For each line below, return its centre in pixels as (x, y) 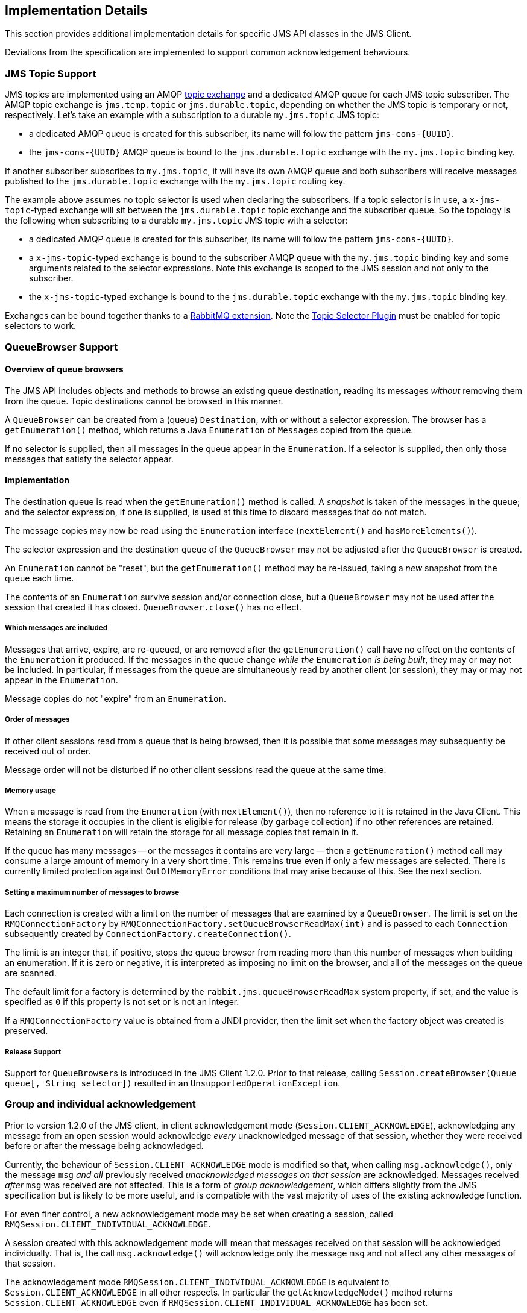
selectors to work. (41, 326)
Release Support (33, 1052)
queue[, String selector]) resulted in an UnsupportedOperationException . (173, 1083)
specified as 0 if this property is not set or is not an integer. (122, 1002)
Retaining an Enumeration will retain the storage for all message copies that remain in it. (182, 832)
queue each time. (39, 578)
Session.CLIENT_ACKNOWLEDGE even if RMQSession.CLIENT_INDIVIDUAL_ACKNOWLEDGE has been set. (216, 1302)
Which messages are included (56, 628)
